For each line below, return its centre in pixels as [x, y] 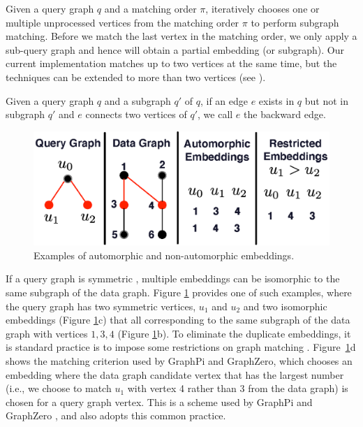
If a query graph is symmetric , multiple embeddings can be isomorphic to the [173, 278]
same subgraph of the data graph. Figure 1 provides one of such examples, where [179, 292]
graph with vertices [47, 333]
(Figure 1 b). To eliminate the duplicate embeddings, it [234, 333]
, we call [215, 114]
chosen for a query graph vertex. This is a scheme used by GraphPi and [159, 401]
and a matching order [150, 8]
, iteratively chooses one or [262, 8]
